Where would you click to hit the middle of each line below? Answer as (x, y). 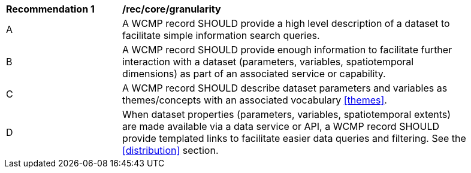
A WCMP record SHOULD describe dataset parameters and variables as (285, 88)
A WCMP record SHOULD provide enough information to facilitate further (287, 50)
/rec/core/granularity (172, 9)
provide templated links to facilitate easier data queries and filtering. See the (294, 138)
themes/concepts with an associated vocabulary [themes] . (255, 100)
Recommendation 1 (50, 9)
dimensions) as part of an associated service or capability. (254, 74)
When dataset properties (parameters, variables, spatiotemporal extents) (287, 114)
